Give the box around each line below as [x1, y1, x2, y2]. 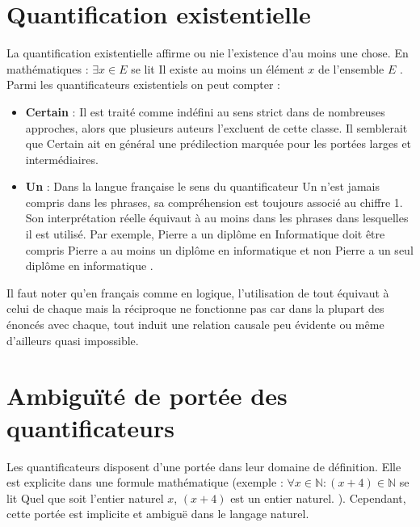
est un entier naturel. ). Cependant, [230, 489, 406, 506]
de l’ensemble [317, 60, 384, 77]
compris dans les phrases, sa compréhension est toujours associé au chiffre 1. [25, 193, 403, 210]
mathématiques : [6, 60, 89, 77]
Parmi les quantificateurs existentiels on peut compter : [6, 76, 280, 93]
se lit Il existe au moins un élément [131, 60, 304, 77]
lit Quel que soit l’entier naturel [6, 489, 164, 506]
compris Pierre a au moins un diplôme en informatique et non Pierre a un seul [25, 241, 414, 258]
